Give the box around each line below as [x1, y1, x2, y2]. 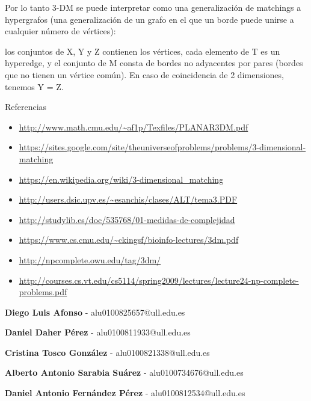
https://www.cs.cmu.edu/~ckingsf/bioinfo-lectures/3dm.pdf [19, 233, 239, 246]
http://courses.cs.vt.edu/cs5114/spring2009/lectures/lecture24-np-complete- [19, 274, 299, 286]
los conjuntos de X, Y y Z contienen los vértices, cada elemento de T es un [5, 44, 280, 57]
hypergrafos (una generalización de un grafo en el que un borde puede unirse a [5, 13, 294, 25]
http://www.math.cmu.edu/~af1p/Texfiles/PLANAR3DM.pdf [19, 120, 248, 133]
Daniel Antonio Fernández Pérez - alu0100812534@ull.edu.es [5, 387, 245, 399]
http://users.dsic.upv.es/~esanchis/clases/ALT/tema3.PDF [19, 193, 238, 206]
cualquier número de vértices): [5, 25, 116, 37]
